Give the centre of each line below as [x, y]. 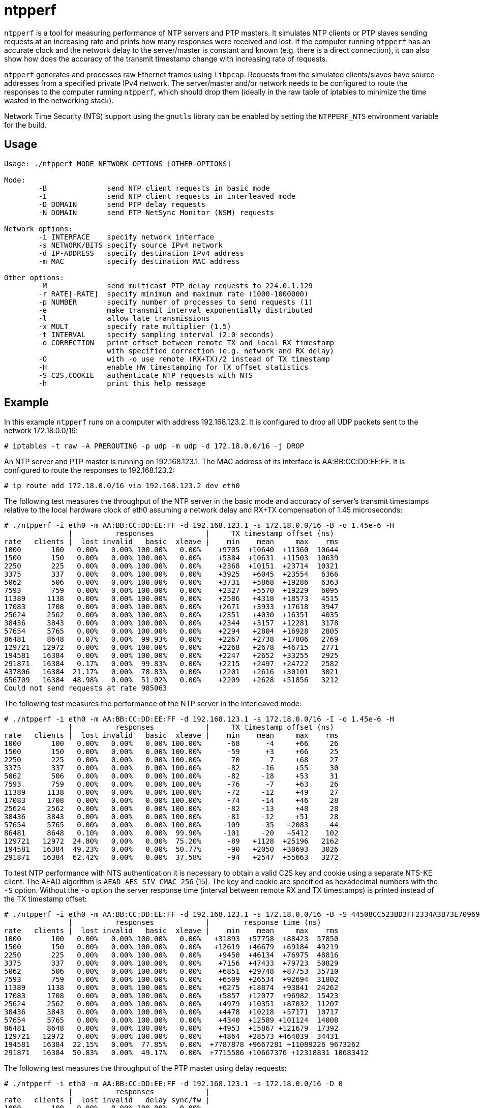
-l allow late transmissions [124, 318]
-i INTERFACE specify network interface [126, 237]
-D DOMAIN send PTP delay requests [122, 204]
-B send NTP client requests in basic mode [154, 188]
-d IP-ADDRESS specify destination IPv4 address [141, 253]
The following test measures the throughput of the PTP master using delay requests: [145, 1068]
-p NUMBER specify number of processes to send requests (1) [175, 302]
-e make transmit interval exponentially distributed [175, 310]
